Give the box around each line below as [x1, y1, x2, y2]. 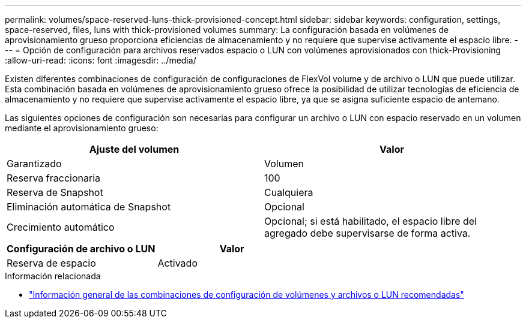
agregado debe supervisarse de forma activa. [264, 227, 471, 239]
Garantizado [7, 158, 62, 170]
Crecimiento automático [7, 221, 115, 233]
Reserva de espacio [7, 257, 96, 269]
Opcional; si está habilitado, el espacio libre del [264, 215, 477, 227]
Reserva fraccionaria [7, 172, 100, 184]
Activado [157, 257, 198, 269]
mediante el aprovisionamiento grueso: [5, 123, 159, 133]
